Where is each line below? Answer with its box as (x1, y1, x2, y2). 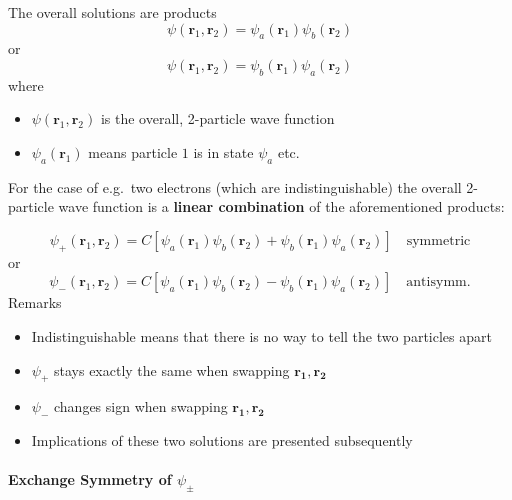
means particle (88, 141, 178, 162)
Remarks (8, 292, 62, 313)
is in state (193, 141, 254, 162)
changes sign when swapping (53, 396, 228, 417)
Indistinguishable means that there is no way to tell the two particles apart (31, 325, 492, 346)
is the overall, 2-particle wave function (100, 108, 335, 129)
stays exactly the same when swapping (53, 359, 290, 380)
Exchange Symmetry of (8, 469, 172, 490)
